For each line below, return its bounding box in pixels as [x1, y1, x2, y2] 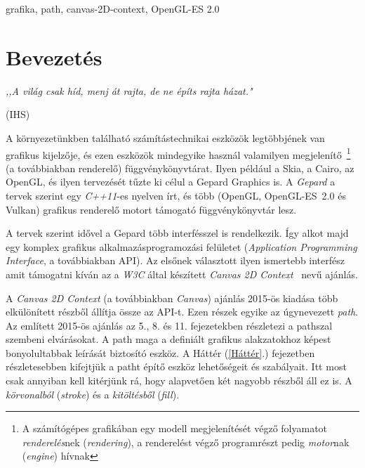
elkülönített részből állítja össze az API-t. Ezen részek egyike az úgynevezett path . [6, 304, 359, 319]
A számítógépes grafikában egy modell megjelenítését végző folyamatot [22, 421, 328, 436]
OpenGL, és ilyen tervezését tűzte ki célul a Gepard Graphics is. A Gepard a [6, 174, 336, 189]
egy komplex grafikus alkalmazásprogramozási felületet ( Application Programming [6, 239, 357, 254]
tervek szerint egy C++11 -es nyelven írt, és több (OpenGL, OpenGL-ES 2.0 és [6, 188, 346, 202]
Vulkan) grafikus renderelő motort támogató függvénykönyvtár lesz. [6, 202, 297, 216]
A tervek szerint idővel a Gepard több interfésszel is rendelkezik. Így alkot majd [6, 226, 349, 240]
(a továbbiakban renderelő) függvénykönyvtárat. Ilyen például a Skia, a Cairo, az [6, 160, 354, 175]
